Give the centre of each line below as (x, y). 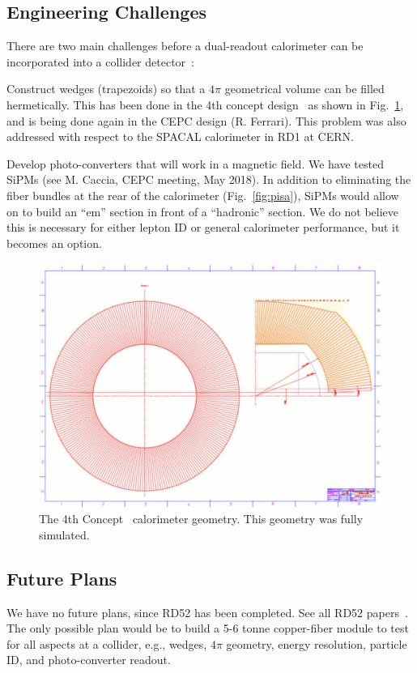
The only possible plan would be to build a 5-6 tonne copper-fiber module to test (208, 628)
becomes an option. (54, 243)
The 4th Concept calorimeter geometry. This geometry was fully (201, 519)
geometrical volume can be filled (304, 89)
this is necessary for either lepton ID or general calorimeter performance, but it (203, 227)
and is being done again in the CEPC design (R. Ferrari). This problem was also (206, 120)
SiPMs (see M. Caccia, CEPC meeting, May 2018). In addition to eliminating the (209, 179)
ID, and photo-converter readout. (89, 660)
